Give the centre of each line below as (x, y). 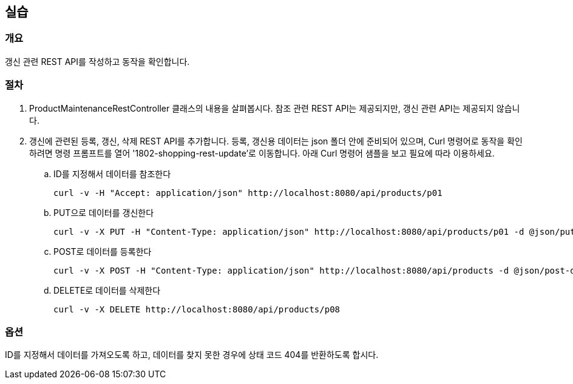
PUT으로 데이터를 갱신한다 (104, 212)
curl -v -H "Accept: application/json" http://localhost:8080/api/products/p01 (248, 193)
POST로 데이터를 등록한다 (103, 251)
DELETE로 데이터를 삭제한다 (107, 290)
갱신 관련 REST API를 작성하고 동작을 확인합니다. (97, 61)
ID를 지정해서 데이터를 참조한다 (112, 173)
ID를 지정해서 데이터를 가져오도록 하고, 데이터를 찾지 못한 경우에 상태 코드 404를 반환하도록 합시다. (192, 355)
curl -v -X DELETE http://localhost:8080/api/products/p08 (197, 309)
